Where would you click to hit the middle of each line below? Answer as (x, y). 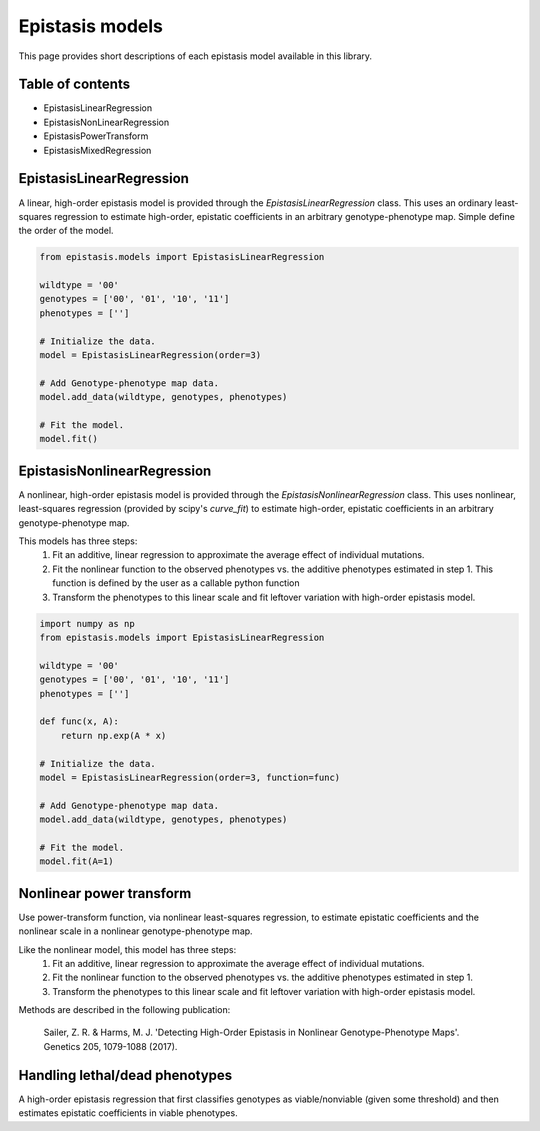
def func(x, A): (79, 721)
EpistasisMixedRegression (97, 150)
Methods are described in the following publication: (124, 1010)
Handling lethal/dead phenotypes (125, 1075)
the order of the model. (66, 231)
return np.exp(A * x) (113, 735)
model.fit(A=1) (76, 861)
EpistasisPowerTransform (96, 136)
